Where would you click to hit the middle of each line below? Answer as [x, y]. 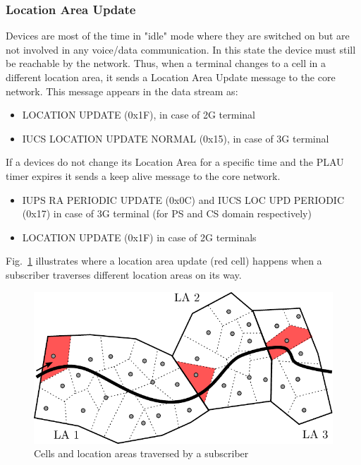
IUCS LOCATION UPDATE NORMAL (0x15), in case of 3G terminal [176, 138]
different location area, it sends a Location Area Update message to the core [171, 77]
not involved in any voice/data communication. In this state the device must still [181, 49]
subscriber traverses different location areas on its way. [124, 274]
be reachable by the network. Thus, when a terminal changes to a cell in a [166, 63]
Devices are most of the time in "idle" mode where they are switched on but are [178, 36]
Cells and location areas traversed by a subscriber [141, 453]
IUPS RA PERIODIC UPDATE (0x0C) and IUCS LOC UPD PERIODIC [183, 199]
